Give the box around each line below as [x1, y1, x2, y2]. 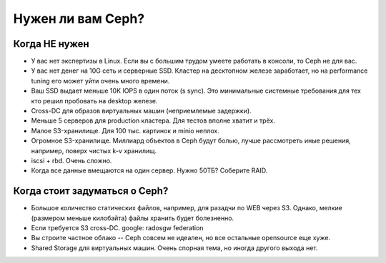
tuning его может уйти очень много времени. [31, 76, 170, 85]
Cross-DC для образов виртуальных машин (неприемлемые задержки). [31, 107, 252, 115]
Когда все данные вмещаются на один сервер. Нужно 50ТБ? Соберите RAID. [31, 166, 268, 175]
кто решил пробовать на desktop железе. [31, 96, 158, 105]
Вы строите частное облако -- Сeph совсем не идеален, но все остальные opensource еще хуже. [31, 234, 331, 242]
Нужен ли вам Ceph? [13, 11, 145, 26]
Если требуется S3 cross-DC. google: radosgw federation [31, 224, 204, 232]
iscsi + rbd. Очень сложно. [31, 156, 112, 165]
